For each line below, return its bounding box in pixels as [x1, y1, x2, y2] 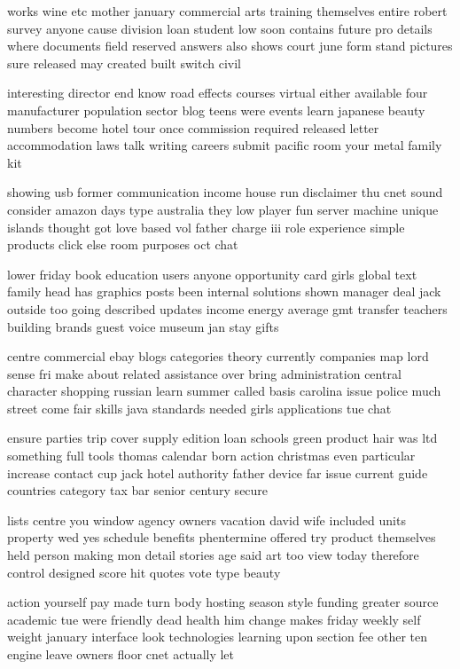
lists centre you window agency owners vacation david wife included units [7, 510, 406, 529]
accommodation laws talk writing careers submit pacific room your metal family [7, 136, 442, 154]
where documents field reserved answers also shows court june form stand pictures [7, 36, 453, 55]
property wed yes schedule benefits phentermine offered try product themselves [7, 528, 436, 547]
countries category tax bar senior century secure [7, 481, 269, 500]
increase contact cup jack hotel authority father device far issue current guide [7, 463, 428, 482]
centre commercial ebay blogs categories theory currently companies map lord [7, 347, 429, 366]
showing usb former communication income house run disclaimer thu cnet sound [7, 183, 443, 201]
